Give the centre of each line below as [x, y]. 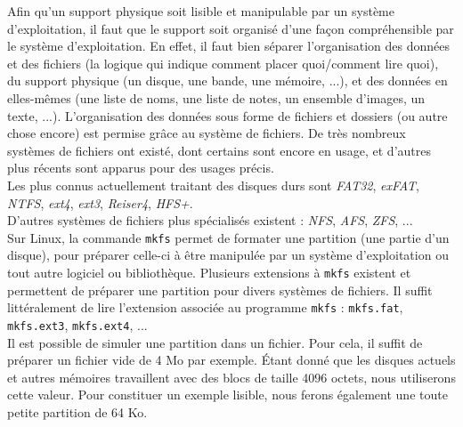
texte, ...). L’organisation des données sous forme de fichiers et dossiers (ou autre [227, 115]
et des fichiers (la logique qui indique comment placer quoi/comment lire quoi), [223, 63]
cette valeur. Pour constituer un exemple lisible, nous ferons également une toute [227, 395]
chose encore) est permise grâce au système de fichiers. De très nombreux [207, 133]
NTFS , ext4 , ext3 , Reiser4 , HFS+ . [100, 202]
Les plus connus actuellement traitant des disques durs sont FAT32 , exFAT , [213, 185]
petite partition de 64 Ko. [77, 411]
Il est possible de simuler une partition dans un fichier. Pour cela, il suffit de [215, 342]
